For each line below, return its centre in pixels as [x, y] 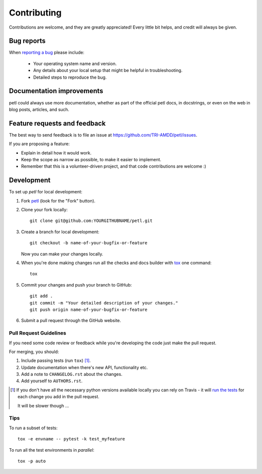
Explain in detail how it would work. [56, 152]
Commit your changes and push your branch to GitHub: [76, 285]
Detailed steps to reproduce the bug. [70, 77]
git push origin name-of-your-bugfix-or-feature [89, 309]
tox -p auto [32, 461]
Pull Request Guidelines [38, 333]
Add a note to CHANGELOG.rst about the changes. [72, 374]
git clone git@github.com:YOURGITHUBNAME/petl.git [91, 221]
